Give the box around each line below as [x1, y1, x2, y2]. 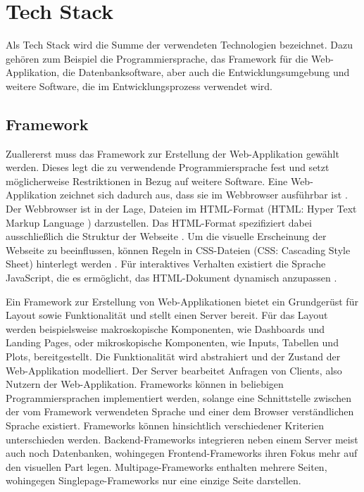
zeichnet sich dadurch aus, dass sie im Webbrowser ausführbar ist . [60, 187, 348, 202]
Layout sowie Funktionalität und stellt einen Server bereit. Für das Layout [6, 308, 328, 322]
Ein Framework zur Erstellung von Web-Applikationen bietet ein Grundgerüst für [6, 294, 358, 308]
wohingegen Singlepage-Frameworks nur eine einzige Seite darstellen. [6, 473, 301, 488]
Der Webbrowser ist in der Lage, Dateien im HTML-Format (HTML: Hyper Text [6, 201, 357, 216]
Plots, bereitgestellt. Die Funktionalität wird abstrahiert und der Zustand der [6, 349, 341, 364]
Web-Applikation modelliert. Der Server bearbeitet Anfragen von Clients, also [6, 362, 342, 377]
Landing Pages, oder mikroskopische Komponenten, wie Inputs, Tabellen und [6, 335, 339, 350]
